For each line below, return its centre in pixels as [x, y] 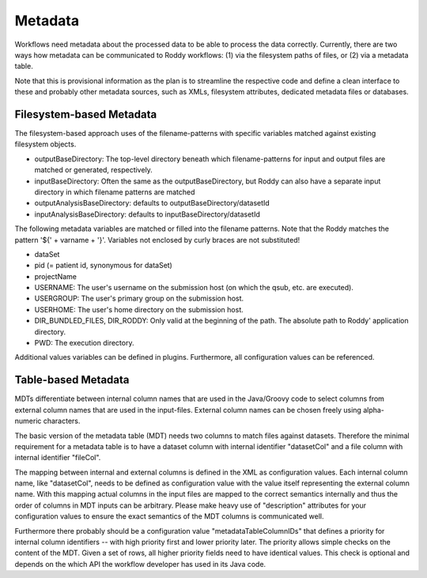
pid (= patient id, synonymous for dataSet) [104, 266]
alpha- [374, 410]
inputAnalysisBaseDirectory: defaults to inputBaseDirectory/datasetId [147, 214]
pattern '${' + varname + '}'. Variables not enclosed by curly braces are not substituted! [157, 240]
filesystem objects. [45, 144]
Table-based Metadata [72, 380]
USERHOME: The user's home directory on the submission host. [139, 309]
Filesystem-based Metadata [86, 114]
